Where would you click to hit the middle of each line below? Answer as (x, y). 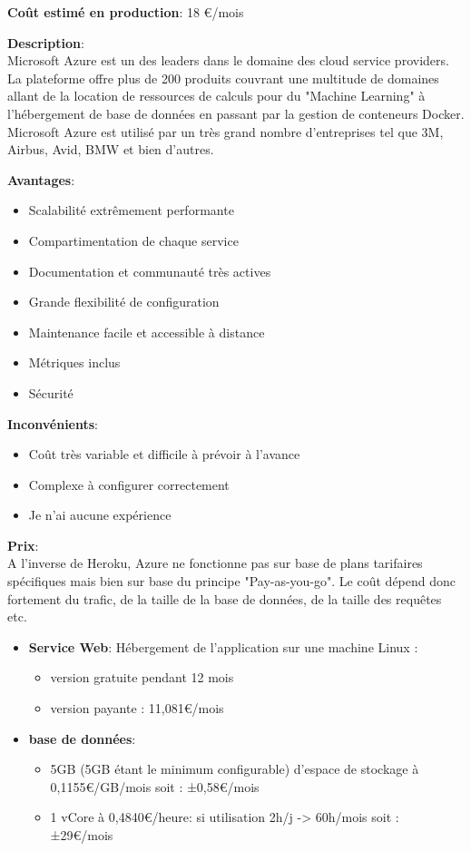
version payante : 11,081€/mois (137, 708)
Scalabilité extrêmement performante (131, 210)
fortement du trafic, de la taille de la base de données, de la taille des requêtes (225, 598)
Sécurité (51, 392)
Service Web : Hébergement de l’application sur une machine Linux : (223, 646)
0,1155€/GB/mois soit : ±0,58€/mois (155, 786)
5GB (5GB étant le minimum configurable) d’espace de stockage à (235, 769)
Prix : (23, 545)
